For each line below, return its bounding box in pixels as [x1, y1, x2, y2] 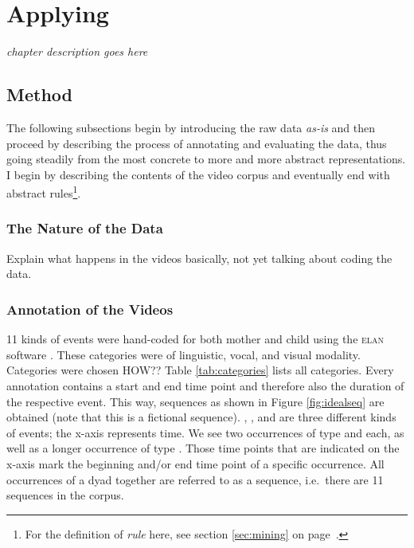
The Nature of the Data [6, 218, 163, 238]
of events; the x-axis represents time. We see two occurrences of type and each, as [6, 424, 404, 440]
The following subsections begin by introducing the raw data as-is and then [6, 119, 376, 135]
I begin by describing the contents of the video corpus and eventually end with [6, 166, 390, 182]
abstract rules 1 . [6, 182, 81, 201]
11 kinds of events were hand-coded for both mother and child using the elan [6, 331, 385, 347]
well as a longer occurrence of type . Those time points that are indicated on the [6, 440, 400, 456]
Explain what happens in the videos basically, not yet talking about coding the [6, 249, 393, 266]
